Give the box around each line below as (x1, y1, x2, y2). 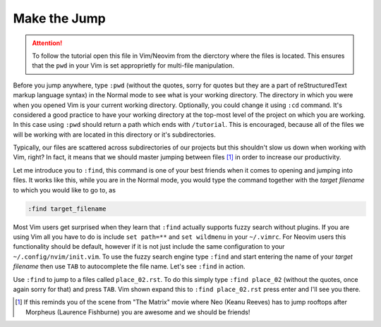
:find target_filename (28, 204, 107, 213)
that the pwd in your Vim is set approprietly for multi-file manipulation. (32, 61, 234, 70)
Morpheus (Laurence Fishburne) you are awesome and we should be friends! (25, 307, 250, 316)
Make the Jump (13, 11, 106, 26)
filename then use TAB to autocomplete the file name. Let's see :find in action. (13, 262, 246, 271)
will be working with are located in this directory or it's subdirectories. (13, 130, 216, 139)
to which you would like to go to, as (13, 185, 116, 194)
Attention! (32, 39, 63, 47)
